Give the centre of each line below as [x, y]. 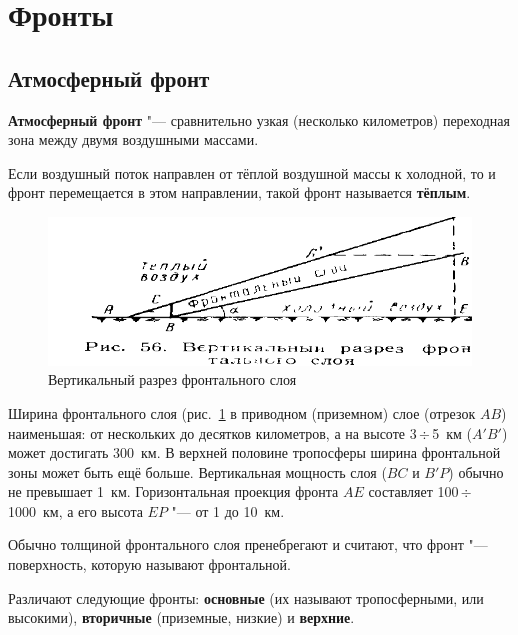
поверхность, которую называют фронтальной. [149, 564]
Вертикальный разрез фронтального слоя [172, 379]
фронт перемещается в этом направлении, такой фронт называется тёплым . [239, 192]
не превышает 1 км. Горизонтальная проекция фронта [173, 491]
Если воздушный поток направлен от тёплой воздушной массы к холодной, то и [252, 172]
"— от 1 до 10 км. [228, 510]
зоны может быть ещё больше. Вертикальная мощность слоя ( [197, 471]
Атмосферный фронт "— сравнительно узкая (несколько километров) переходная [259, 119]
